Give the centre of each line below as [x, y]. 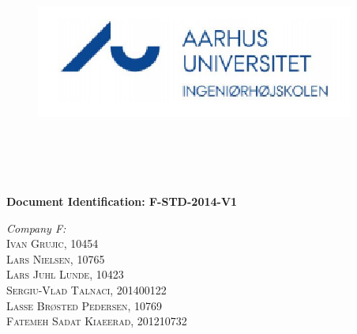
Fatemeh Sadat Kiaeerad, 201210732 [97, 321]
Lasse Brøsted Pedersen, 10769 [85, 305]
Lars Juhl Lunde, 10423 [65, 274]
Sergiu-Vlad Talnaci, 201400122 [86, 289]
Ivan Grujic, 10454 [53, 243]
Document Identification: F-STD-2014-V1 [122, 201]
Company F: [36, 228]
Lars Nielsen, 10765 [56, 258]
